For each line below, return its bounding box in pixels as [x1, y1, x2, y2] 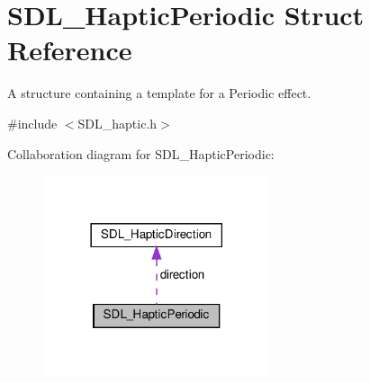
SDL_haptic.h [77, 113, 158, 132]
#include [7, 113, 58, 132]
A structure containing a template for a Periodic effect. [7, 84, 311, 102]
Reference [7, 31, 132, 68]
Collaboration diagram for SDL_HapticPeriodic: [7, 144, 275, 163]
